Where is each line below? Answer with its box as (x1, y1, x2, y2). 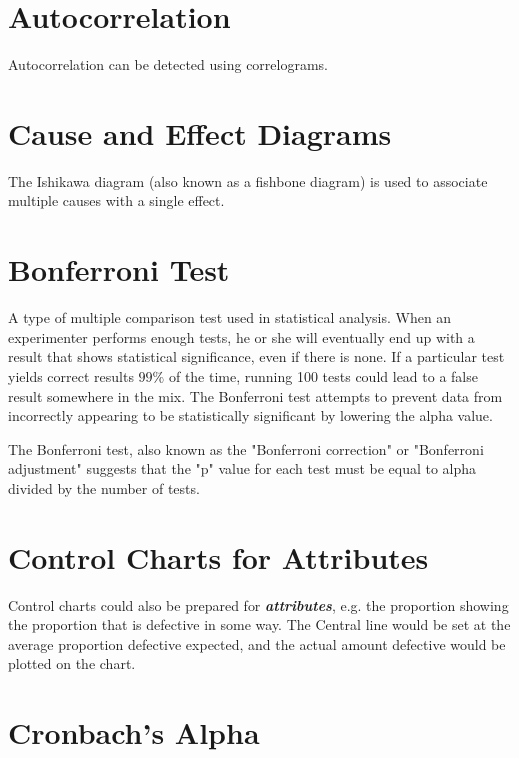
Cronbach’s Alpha (8, 712, 260, 753)
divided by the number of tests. (8, 477, 200, 498)
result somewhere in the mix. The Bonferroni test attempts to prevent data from (8, 385, 503, 406)
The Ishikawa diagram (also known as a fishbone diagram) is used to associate (8, 170, 488, 191)
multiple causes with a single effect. (8, 190, 225, 211)
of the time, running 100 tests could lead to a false (168, 365, 478, 386)
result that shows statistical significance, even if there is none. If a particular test (8, 346, 505, 367)
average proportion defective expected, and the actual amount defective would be (8, 633, 506, 654)
